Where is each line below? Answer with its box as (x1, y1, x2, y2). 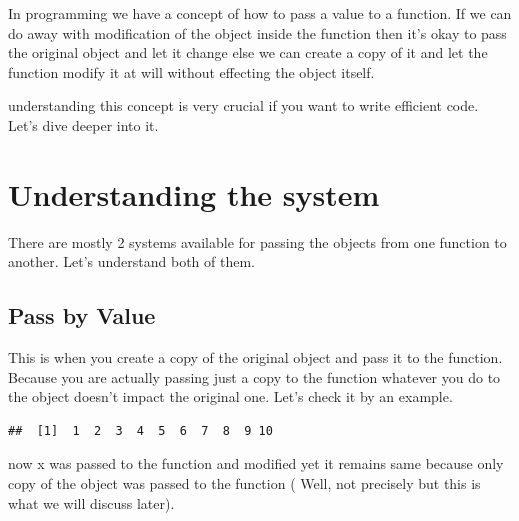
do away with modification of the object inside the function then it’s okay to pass (8, 22, 507, 43)
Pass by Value (8, 300, 156, 331)
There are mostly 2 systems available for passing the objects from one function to (8, 231, 507, 252)
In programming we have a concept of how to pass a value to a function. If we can (8, 3, 512, 23)
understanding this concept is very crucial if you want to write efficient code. (8, 95, 479, 116)
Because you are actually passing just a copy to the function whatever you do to (8, 366, 501, 387)
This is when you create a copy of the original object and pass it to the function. (8, 347, 503, 368)
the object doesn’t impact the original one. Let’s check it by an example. (8, 386, 453, 407)
